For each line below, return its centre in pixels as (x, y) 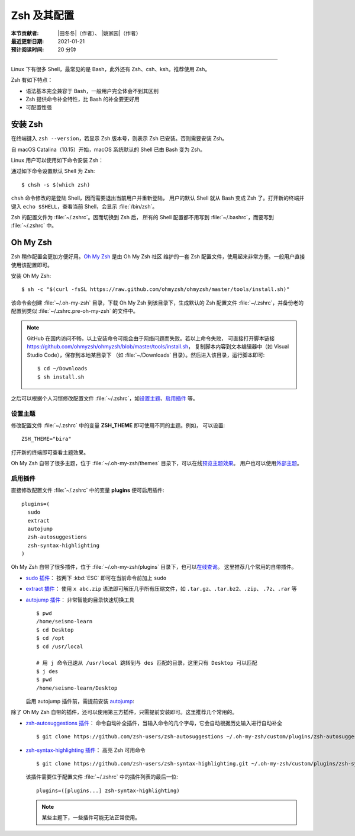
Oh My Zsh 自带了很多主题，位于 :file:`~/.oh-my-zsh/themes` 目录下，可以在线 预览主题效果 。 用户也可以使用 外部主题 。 (156, 463)
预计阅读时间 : (28, 50)
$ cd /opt (50, 638)
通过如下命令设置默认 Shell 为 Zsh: (53, 171)
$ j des (47, 671)
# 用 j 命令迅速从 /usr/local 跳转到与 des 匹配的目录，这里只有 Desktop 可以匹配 (147, 663)
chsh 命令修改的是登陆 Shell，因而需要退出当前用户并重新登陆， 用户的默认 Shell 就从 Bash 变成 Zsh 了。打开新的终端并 (158, 198)
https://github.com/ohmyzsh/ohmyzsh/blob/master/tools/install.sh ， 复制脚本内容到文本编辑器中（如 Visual (158, 347)
